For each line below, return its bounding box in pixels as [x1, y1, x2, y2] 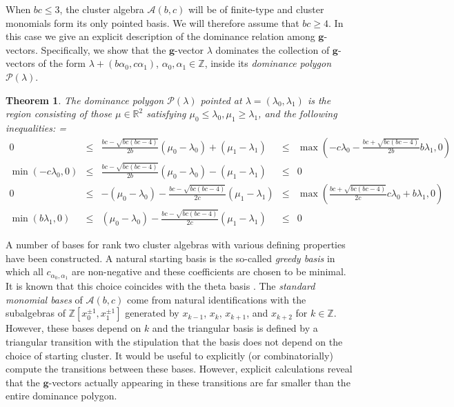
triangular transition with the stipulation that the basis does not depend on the [6, 334, 343, 348]
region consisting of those [6, 106, 112, 121]
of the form [38, 56, 86, 70]
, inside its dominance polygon [204, 56, 332, 70]
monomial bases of [6, 292, 83, 306]
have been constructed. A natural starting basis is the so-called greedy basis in [6, 250, 335, 265]
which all [6, 264, 43, 279]
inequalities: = [6, 120, 67, 135]
